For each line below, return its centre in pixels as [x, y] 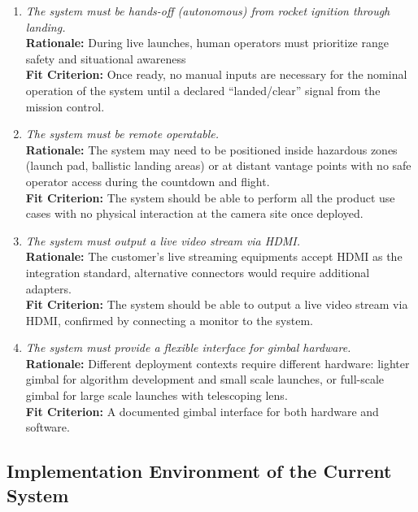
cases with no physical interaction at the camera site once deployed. [194, 213]
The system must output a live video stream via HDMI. [163, 240]
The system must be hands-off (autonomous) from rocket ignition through [208, 11]
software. [48, 427]
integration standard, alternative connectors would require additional [198, 272]
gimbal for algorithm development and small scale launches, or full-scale [205, 379]
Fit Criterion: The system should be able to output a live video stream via [217, 304]
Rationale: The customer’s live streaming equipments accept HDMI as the [214, 256]
